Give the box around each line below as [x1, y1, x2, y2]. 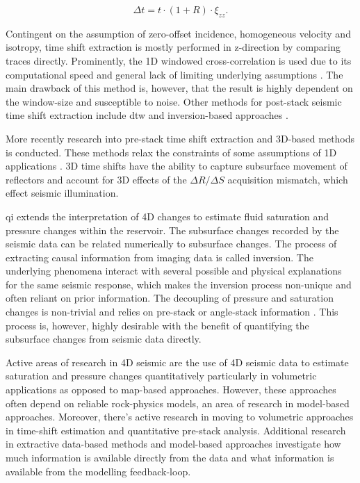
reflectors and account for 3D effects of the [6, 172, 187, 186]
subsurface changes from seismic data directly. [6, 331, 202, 346]
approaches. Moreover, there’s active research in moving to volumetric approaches [6, 409, 354, 424]
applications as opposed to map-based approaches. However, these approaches [6, 382, 336, 397]
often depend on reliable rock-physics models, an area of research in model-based [6, 395, 350, 410]
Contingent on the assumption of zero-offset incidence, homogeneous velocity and [6, 26, 351, 40]
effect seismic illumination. [6, 186, 119, 200]
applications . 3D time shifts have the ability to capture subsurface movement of [6, 158, 347, 173]
